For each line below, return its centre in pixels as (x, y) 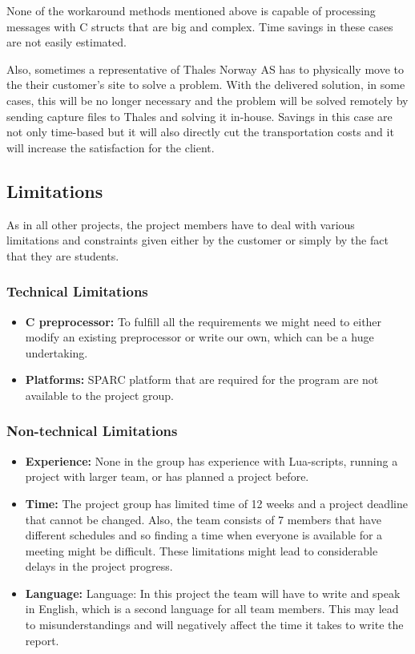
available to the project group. (100, 395)
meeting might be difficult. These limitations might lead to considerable (201, 550)
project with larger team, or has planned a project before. (167, 476)
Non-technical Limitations (92, 431)
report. (42, 640)
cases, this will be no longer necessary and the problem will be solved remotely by (207, 100)
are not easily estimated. (66, 42)
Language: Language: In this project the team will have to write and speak (213, 593)
